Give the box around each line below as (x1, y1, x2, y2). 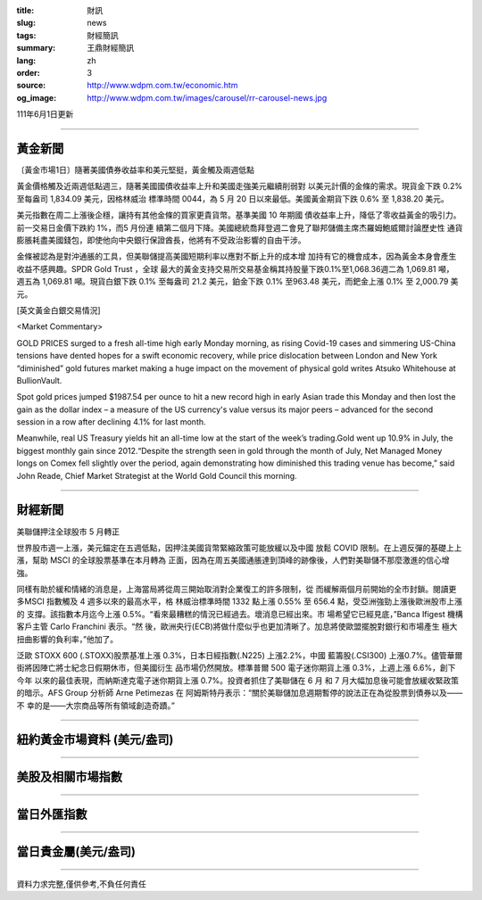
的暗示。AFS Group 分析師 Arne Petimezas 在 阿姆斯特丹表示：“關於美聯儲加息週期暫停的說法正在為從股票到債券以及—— (16, 688, 463, 698)
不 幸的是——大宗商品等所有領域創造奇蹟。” (16, 700, 176, 711)
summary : (16, 43, 56, 54)
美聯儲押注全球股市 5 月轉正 (16, 526, 120, 537)
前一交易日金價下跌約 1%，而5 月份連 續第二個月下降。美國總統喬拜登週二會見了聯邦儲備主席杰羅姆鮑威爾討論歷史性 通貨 (16, 222, 463, 233)
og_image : (16, 92, 57, 103)
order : (16, 67, 40, 78)
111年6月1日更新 (16, 109, 74, 120)
